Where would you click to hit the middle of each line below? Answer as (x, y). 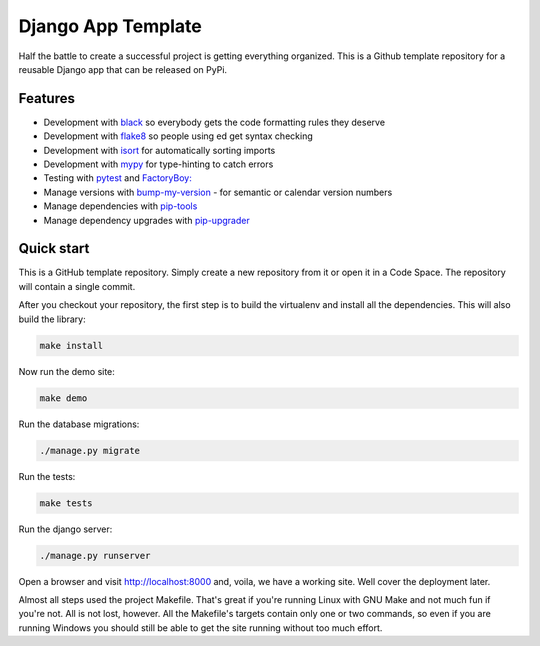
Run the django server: (65, 529)
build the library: (52, 319)
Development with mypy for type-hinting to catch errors (158, 164)
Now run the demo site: (66, 371)
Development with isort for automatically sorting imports (159, 150)
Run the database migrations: (79, 424)
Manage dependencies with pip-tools (120, 206)
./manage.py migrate (89, 450)
